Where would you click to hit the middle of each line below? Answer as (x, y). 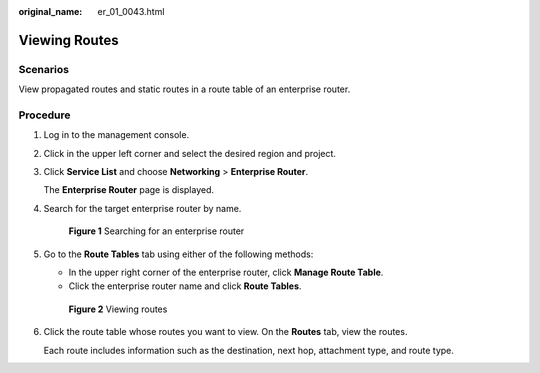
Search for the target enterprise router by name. (142, 208)
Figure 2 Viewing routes (118, 309)
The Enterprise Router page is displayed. (129, 190)
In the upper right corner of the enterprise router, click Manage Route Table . (226, 272)
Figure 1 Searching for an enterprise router (156, 231)
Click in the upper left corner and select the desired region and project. (190, 153)
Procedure (44, 115)
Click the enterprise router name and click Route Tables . (185, 286)
